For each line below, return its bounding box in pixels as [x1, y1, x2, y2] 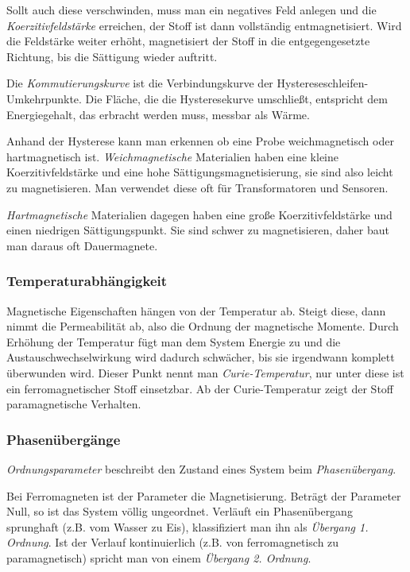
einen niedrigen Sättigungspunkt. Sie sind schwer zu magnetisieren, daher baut [6, 222, 389, 238]
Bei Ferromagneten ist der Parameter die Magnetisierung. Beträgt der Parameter [6, 487, 401, 504]
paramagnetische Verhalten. [6, 396, 141, 412]
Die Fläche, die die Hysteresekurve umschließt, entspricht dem [85, 90, 388, 106]
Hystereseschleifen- [277, 75, 369, 91]
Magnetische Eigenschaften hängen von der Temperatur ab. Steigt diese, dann [6, 302, 386, 319]
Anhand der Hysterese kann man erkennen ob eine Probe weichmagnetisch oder [6, 133, 394, 149]
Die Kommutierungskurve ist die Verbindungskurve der [6, 75, 273, 91]
